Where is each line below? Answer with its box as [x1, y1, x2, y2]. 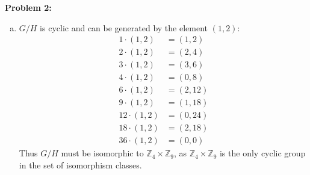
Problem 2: [5, 1, 52, 13]
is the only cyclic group [219, 147, 306, 159]
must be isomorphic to [61, 147, 144, 159]
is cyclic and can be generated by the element [40, 21, 208, 34]
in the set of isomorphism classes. [19, 159, 142, 171]
